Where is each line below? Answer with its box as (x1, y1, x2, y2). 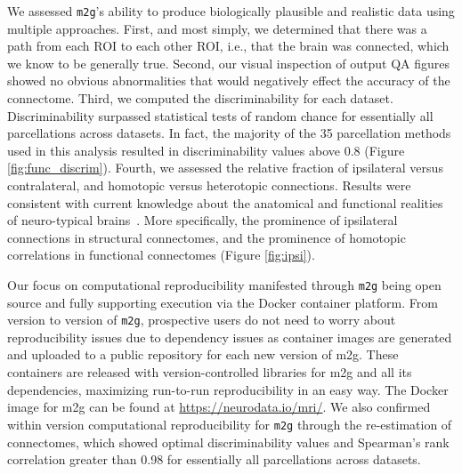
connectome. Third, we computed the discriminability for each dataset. (7, 89, 393, 108)
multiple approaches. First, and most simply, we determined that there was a (7, 19, 427, 37)
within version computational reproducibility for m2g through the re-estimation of (7, 414, 452, 433)
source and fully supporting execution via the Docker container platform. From (7, 293, 438, 311)
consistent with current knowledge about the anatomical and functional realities (7, 193, 443, 212)
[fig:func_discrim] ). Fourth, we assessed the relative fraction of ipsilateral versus (7, 158, 443, 177)
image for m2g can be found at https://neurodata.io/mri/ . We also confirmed (7, 398, 431, 416)
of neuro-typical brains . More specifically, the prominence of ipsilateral (7, 211, 398, 229)
